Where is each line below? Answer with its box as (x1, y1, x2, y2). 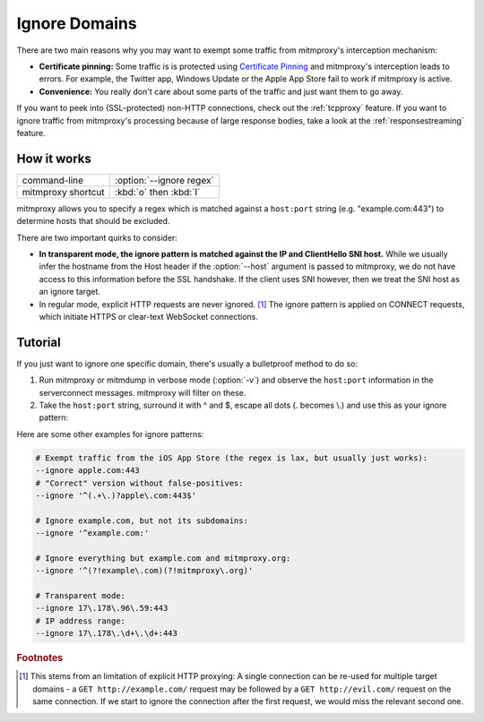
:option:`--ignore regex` (115, 174, 214, 186)
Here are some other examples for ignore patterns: (16, 428, 204, 439)
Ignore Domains (16, 13, 138, 33)
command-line (22, 174, 84, 186)
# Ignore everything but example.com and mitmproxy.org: (35, 553, 291, 563)
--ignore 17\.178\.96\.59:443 (35, 603, 169, 614)
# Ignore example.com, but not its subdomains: (35, 515, 248, 526)
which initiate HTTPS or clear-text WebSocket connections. (39, 311, 259, 322)
